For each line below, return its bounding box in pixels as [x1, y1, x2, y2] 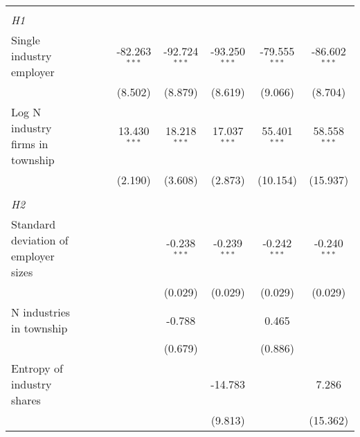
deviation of [11, 232, 69, 248]
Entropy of [11, 360, 63, 376]
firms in [11, 136, 48, 152]
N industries [11, 304, 71, 320]
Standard [11, 216, 56, 232]
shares [11, 392, 41, 408]
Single [11, 32, 40, 48]
